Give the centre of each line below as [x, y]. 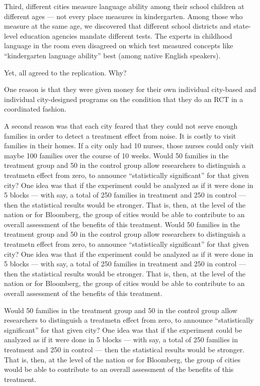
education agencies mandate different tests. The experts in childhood [126, 35]
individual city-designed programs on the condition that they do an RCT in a [124, 99]
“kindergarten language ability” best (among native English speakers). [112, 55]
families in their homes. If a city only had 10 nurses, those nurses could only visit [129, 146]
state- [242, 26]
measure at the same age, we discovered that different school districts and [118, 26]
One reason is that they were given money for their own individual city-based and [130, 89]
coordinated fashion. [35, 109]
